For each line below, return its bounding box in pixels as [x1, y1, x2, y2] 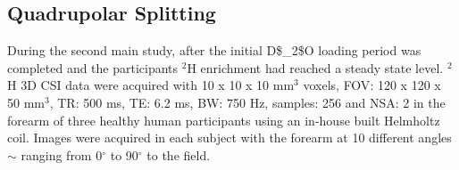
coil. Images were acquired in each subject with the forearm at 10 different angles [7, 128, 452, 147]
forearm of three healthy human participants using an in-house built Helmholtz [7, 110, 440, 129]
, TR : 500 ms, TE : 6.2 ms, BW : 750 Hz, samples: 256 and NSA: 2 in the [49, 93, 446, 111]
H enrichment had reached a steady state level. [187, 58, 444, 77]
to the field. [146, 145, 211, 164]
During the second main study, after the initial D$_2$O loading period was [7, 41, 421, 60]
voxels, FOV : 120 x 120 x [303, 76, 441, 94]
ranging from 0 [21, 145, 103, 164]
